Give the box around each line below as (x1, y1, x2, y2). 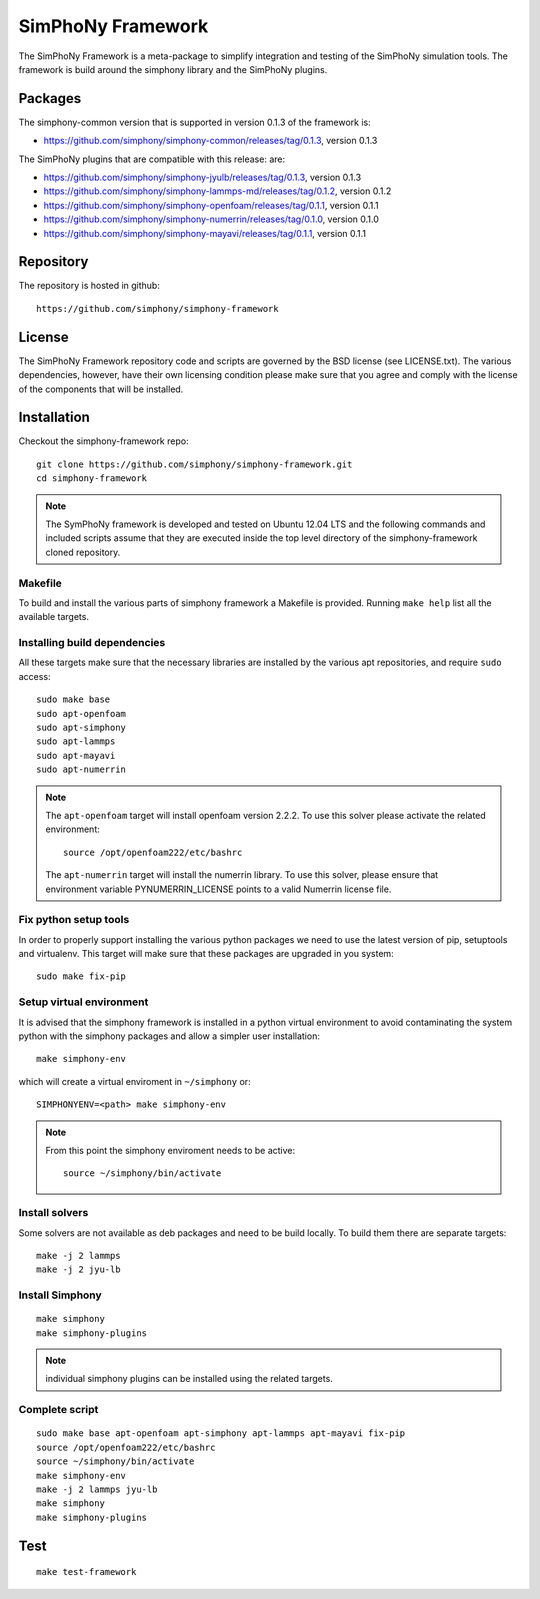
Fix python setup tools (18, 913, 130, 927)
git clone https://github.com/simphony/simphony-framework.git (36, 458, 353, 470)
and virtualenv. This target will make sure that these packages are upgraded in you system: (18, 948, 394, 960)
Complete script (18, 1403, 99, 1417)
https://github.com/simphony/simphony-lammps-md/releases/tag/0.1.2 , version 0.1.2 (43, 185, 392, 197)
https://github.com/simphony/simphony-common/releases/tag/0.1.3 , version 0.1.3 (43, 135, 378, 147)
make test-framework (36, 1566, 137, 1578)
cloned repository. (45, 546, 121, 558)
